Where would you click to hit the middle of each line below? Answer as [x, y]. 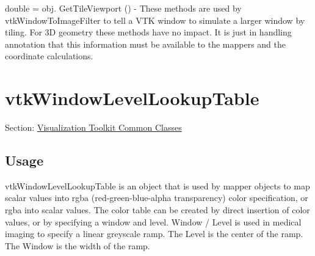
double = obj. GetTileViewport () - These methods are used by [123, 8]
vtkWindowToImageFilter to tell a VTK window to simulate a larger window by [155, 20]
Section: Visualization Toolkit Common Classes [93, 127]
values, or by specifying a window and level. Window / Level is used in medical [153, 221]
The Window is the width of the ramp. [78, 245]
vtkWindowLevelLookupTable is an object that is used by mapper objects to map [157, 185]
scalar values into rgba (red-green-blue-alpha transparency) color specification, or [157, 198]
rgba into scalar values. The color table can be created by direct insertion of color [157, 210]
